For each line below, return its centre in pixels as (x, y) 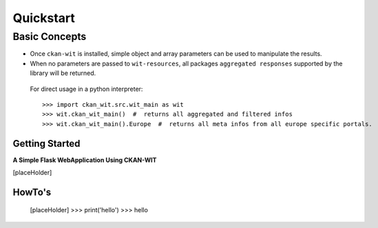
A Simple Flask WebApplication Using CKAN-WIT (85, 160)
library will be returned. (63, 73)
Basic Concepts (50, 37)
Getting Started (46, 144)
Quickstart (44, 18)
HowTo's (32, 192)
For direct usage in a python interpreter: (86, 89)
